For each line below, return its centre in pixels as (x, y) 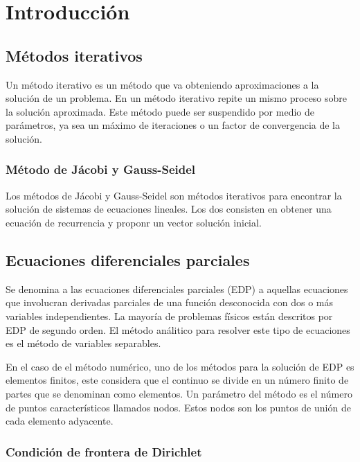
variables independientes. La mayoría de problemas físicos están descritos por (169, 316)
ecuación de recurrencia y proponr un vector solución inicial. (134, 222)
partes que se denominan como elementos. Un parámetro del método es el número (179, 393)
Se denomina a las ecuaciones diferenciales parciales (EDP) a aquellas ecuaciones (177, 288)
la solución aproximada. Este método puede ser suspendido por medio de (160, 111)
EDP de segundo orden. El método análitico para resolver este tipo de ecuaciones (178, 329)
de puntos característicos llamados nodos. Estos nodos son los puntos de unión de (178, 407)
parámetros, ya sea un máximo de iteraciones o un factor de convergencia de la (173, 125)
